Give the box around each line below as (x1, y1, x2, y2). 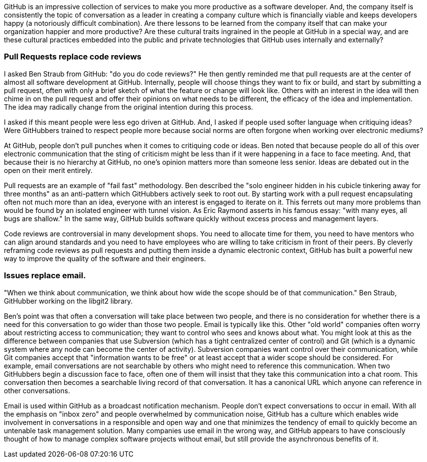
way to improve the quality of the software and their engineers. (4, 254, 206, 263)
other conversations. (4, 386, 70, 395)
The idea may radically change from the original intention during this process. (4, 102, 253, 111)
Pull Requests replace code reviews (4, 52, 142, 62)
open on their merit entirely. (4, 166, 93, 174)
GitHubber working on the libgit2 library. (4, 296, 133, 305)
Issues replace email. (4, 270, 86, 281)
